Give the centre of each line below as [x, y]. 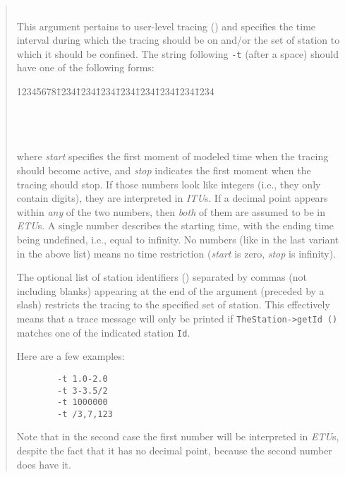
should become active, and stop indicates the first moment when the [164, 170]
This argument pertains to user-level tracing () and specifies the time [166, 26]
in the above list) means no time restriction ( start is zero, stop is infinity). [176, 253]
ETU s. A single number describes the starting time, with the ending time [175, 225]
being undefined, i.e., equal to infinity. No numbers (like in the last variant [178, 239]
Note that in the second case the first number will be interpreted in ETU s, [178, 436]
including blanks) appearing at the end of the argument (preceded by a [170, 290]
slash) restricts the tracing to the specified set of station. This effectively [173, 304]
